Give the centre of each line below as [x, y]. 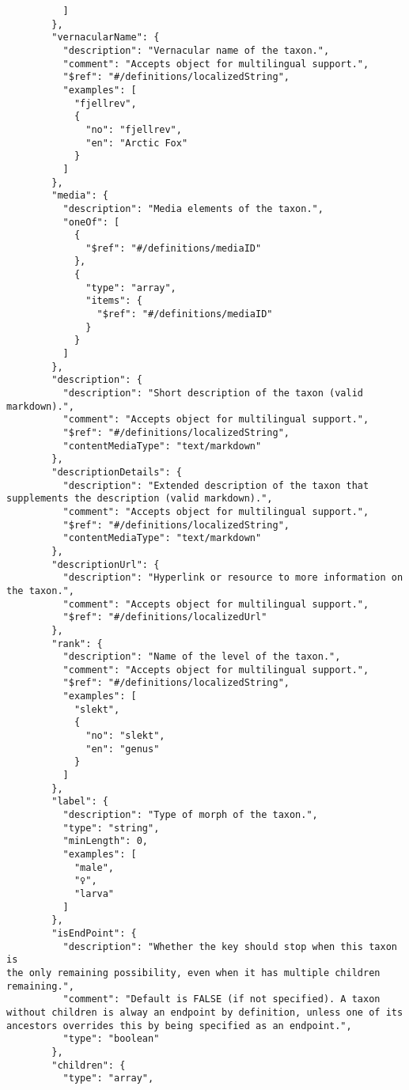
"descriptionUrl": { [106, 564]
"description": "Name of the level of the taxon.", [202, 657]
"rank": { [77, 643]
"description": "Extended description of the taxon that [216, 485]
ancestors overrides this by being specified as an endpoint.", [179, 1026]
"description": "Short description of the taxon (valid [213, 394]
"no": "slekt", [125, 736]
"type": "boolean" [111, 1039]
